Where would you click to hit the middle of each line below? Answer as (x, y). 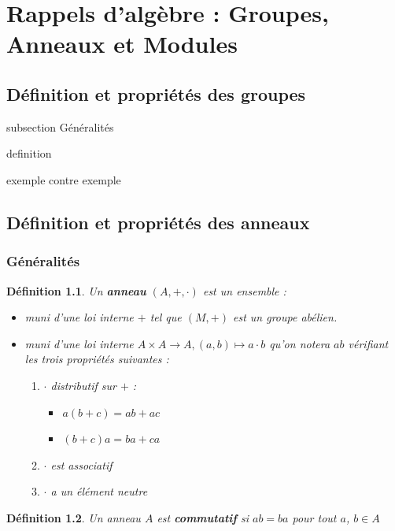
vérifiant (368, 343)
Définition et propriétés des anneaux (158, 222)
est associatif (81, 464)
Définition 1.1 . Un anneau (76, 290)
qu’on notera (300, 343)
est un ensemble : (244, 290)
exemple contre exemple (64, 179)
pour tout (314, 517)
